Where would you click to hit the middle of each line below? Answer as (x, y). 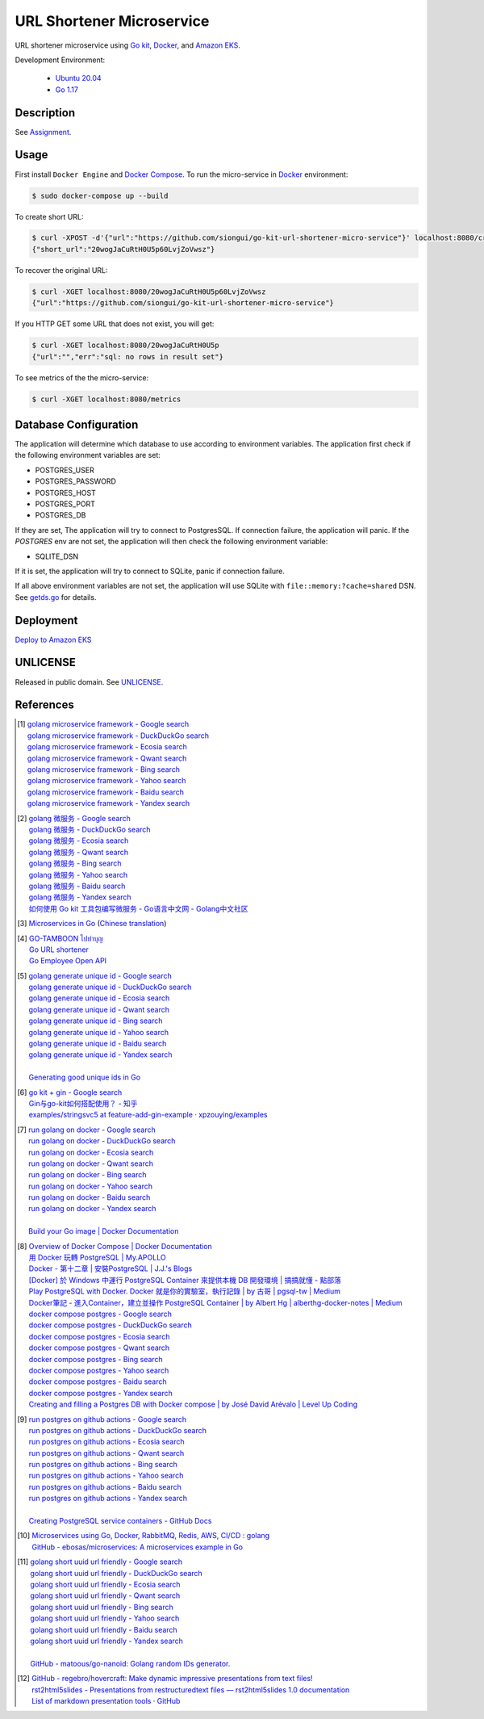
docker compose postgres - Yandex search (100, 1393)
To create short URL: (49, 216)
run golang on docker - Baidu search (90, 1197)
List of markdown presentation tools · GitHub (106, 1700)
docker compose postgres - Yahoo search (99, 1370)
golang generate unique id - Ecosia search (99, 998)
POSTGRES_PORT (65, 504)
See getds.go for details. (56, 597)
